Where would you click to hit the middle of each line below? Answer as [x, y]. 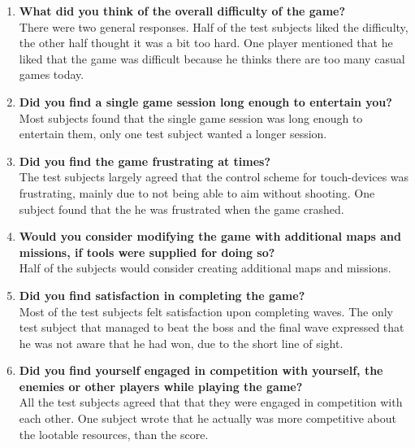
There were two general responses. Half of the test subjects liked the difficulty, [214, 26]
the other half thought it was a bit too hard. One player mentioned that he [206, 43]
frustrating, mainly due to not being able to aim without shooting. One [197, 192]
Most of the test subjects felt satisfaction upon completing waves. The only [206, 311]
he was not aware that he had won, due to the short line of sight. [181, 343]
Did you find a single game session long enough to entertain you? [205, 101]
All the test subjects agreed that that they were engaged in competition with [211, 402]
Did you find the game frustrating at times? [145, 161]
